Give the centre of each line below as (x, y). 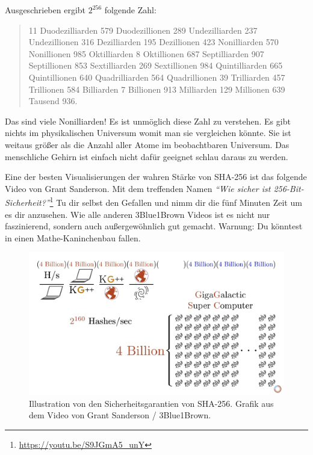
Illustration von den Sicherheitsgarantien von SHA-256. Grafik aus (151, 403)
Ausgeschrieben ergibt (45, 10)
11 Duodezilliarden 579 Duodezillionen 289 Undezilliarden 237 (143, 30)
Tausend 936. (53, 101)
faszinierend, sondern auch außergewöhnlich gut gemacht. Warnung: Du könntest (154, 226)
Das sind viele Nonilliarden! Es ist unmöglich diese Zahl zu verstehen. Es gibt (148, 121)
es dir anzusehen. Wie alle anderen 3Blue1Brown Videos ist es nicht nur (138, 214)
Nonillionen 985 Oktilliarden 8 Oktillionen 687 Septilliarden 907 (146, 53)
